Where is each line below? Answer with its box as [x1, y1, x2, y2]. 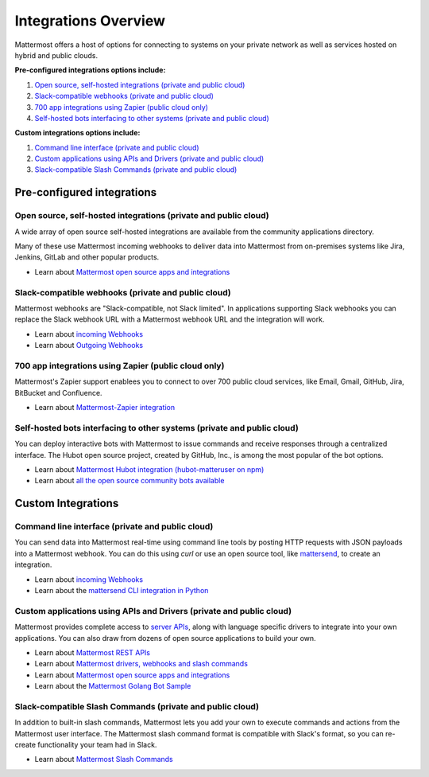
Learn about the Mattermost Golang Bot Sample [34, 681, 191, 691]
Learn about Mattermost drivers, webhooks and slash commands [34, 659, 248, 669]
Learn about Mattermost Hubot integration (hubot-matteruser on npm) [34, 464, 265, 474]
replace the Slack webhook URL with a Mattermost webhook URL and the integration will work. [14, 314, 325, 324]
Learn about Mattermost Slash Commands [34, 755, 174, 764]
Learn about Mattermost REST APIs [34, 647, 151, 657]
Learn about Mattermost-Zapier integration [34, 403, 176, 412]
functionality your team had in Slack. [37, 740, 157, 750]
